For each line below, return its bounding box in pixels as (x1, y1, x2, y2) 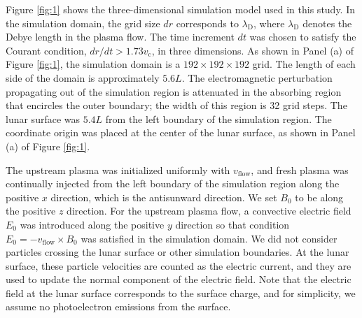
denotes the (302, 15, 352, 30)
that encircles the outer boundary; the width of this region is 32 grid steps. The (6, 98, 347, 113)
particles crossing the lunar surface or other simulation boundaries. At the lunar (6, 245, 349, 259)
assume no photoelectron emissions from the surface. (6, 299, 231, 314)
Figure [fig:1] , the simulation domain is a (6, 57, 181, 71)
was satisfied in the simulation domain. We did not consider (81, 231, 337, 245)
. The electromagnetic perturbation (181, 70, 333, 85)
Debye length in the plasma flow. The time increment (6, 29, 235, 44)
